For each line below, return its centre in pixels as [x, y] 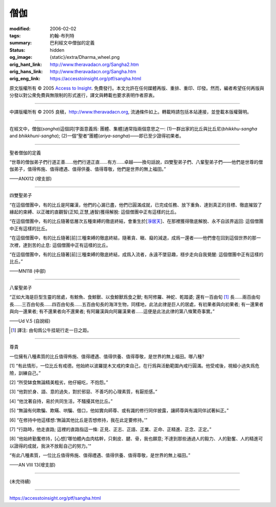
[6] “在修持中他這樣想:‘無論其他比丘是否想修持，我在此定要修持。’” [78, 420]
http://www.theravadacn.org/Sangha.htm [93, 71]
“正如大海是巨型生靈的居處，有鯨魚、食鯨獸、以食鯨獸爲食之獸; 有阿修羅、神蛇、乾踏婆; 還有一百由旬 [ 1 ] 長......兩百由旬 [135, 297]
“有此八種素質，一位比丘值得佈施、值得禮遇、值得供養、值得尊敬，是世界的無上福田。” [100, 455]
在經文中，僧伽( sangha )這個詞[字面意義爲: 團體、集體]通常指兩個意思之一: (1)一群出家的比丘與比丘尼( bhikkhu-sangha [133, 128]
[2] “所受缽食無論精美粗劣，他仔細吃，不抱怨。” [59, 382]
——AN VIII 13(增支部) [32, 465]
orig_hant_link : [26, 64]
